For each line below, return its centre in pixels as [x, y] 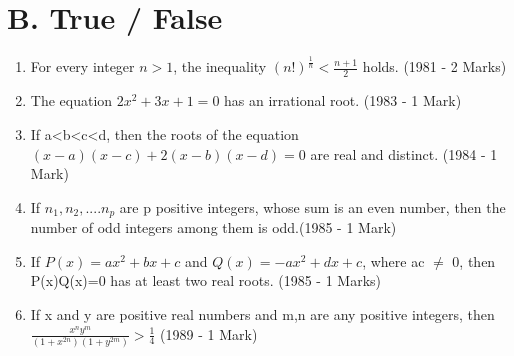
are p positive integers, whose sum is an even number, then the [312, 206]
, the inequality [220, 66]
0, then [474, 260]
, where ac [393, 260]
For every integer [82, 66]
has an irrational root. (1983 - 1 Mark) [343, 100]
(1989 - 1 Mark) [209, 333]
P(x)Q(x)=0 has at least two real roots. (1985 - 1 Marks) [206, 280]
